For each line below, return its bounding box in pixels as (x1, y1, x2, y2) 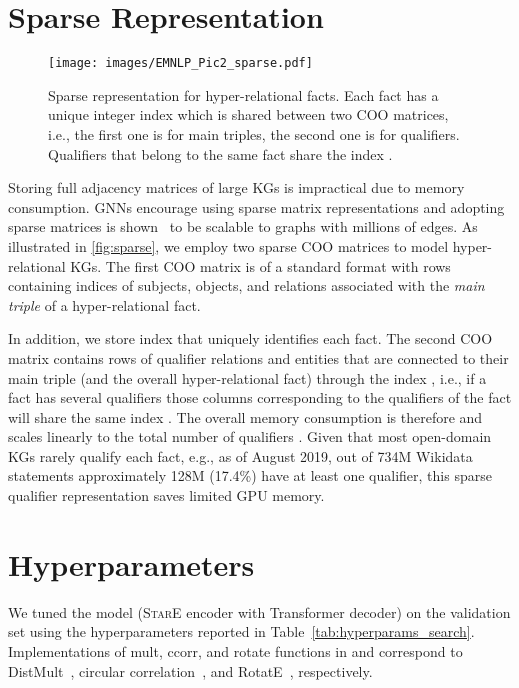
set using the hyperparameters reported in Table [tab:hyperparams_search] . (8, 621, 475, 642)
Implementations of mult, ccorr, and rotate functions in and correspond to (8, 640, 463, 661)
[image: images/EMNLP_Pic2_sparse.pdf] (48, 56, 313, 71)
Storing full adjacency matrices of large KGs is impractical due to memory (8, 177, 465, 198)
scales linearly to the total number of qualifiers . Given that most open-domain (8, 426, 492, 447)
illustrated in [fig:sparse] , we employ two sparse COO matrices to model (8, 235, 449, 256)
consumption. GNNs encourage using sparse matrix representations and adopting (8, 196, 505, 217)
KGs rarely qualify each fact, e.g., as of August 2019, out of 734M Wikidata (8, 445, 473, 466)
